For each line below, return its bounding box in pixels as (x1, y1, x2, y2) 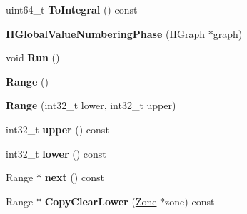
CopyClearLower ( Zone (44, 193, 157, 208)
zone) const (165, 193, 215, 208)
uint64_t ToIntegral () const (6, 2, 138, 16)
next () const (44, 170, 104, 185)
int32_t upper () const (6, 121, 109, 136)
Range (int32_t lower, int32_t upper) (6, 98, 176, 113)
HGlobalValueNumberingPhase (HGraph (6, 26, 205, 41)
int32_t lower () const (6, 146, 106, 160)
